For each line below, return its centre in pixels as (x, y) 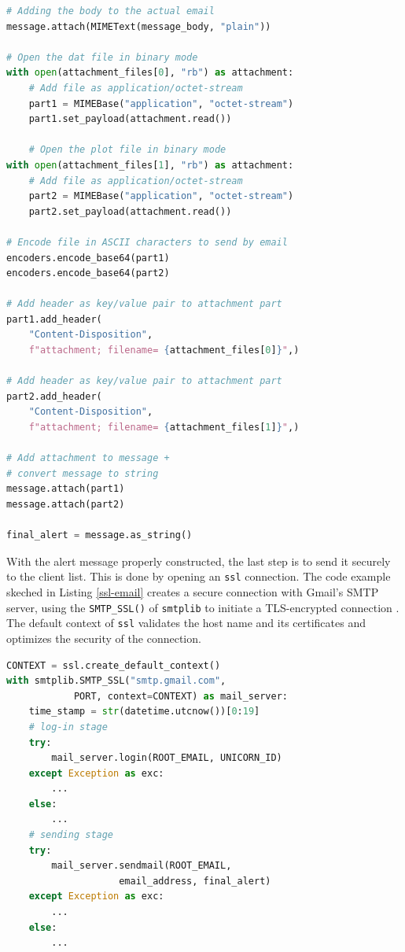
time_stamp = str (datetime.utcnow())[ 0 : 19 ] (144, 712)
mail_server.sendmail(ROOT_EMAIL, (142, 866)
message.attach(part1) (66, 489)
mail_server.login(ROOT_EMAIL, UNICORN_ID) (167, 758)
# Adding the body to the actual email (110, 11)
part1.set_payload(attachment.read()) (130, 119)
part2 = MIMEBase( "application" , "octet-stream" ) (161, 196)
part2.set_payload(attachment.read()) (130, 211)
